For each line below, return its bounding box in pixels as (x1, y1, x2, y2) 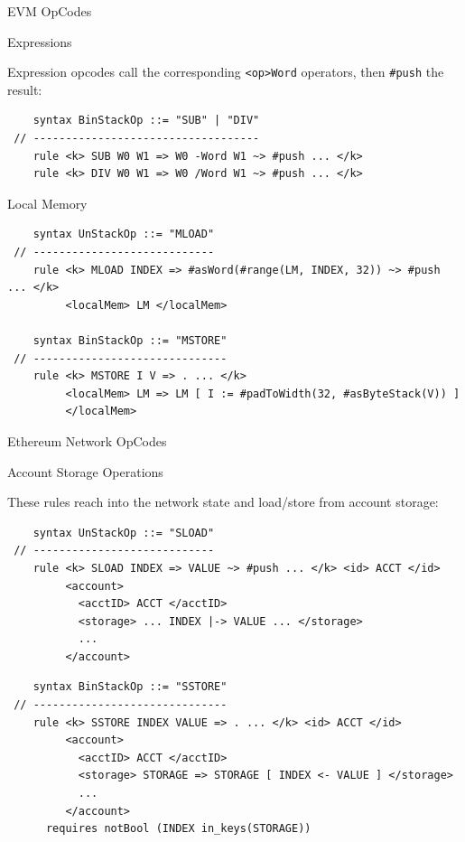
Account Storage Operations (7, 462, 163, 481)
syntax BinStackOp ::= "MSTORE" (33, 333, 228, 347)
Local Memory (7, 193, 88, 212)
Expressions (7, 32, 72, 51)
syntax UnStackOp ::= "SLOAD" (33, 526, 215, 539)
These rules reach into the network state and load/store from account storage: (7, 492, 439, 511)
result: (7, 80, 42, 98)
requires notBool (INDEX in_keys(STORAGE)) (45, 822, 312, 836)
